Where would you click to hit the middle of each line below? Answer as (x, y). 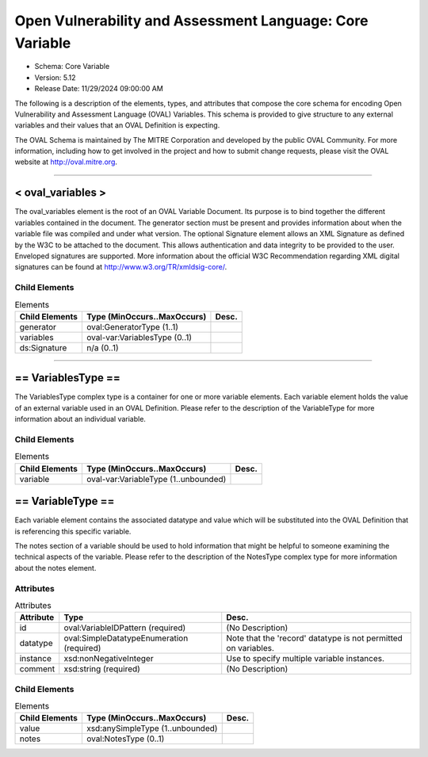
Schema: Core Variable (72, 67)
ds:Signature (43, 347)
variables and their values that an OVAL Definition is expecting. (117, 125)
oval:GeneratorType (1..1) (132, 327)
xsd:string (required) (102, 669)
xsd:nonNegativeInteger (109, 659)
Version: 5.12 (55, 77)
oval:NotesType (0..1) (125, 739)
